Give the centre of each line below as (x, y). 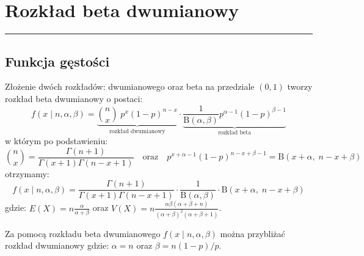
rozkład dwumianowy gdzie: (57, 245)
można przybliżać (253, 233)
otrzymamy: (27, 173)
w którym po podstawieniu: (56, 141)
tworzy (300, 86)
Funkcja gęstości (57, 61)
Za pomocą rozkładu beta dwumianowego (83, 233)
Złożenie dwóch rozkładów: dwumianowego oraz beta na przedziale (130, 86)
